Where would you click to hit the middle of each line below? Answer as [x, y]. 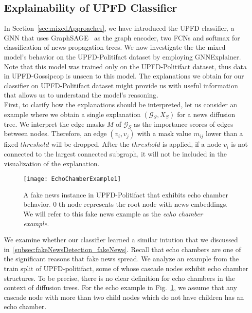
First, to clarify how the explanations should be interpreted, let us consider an [121, 104]
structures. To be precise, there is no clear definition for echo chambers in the [119, 278]
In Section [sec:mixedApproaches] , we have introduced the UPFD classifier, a [119, 28]
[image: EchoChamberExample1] [72, 179]
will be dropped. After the [90, 144]
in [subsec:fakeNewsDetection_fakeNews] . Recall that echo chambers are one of [123, 249]
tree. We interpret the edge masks [54, 124]
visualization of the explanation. [52, 163]
